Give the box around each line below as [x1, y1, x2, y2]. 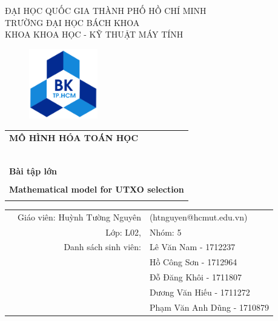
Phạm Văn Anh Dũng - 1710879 [149, 300, 270, 313]
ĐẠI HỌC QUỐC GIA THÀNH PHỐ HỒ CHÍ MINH [5, 4, 207, 16]
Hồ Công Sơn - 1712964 [149, 256, 237, 268]
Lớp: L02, [105, 225, 141, 238]
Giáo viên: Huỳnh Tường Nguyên [18, 210, 141, 223]
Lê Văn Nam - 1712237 [149, 240, 236, 253]
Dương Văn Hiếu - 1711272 [149, 285, 250, 298]
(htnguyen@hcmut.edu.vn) [149, 210, 248, 223]
